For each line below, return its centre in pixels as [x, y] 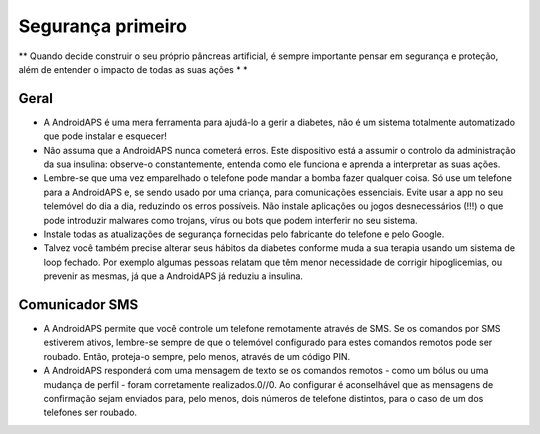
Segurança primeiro [102, 26]
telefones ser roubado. [90, 412]
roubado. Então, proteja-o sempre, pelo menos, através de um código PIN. [197, 356]
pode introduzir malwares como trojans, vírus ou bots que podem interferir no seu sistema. [231, 220]
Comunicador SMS [78, 304]
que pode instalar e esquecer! [105, 136]
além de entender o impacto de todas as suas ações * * [133, 69]
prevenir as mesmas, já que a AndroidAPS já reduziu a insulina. [173, 276]
